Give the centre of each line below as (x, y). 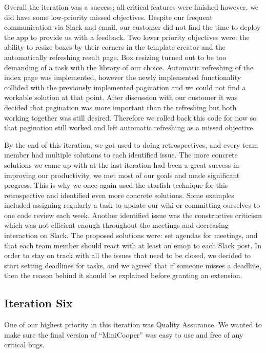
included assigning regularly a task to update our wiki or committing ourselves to (132, 205)
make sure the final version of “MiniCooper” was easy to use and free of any (124, 334)
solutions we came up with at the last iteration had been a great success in (122, 164)
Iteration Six (38, 303)
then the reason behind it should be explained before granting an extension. (123, 275)
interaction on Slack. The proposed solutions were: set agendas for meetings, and (131, 235)
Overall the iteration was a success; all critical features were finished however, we (131, 7)
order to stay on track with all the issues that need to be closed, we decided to (128, 255)
